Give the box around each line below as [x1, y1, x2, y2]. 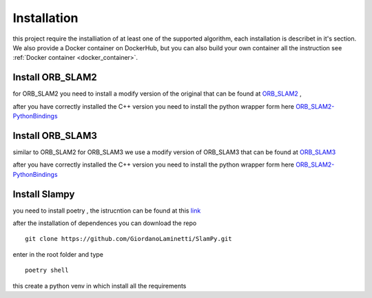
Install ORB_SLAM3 [12, 129, 98, 141]
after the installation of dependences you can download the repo [12, 219, 197, 227]
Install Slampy [12, 188, 75, 200]
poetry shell [25, 266, 69, 275]
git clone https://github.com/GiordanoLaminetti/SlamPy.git [25, 235, 232, 243]
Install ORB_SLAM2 [12, 72, 98, 83]
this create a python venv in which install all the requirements [12, 281, 187, 290]
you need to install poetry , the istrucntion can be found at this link [12, 206, 201, 215]
